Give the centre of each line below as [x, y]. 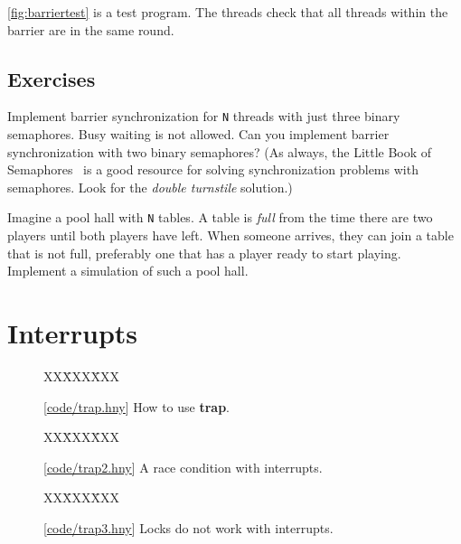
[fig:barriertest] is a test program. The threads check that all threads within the [228, 12]
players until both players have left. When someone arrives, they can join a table [230, 235]
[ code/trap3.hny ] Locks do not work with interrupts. [188, 527]
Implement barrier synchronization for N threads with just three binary [204, 116]
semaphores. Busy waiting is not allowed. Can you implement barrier [198, 134]
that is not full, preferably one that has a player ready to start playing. [204, 253]
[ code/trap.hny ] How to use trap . [136, 406]
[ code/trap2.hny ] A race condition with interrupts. [183, 467]
